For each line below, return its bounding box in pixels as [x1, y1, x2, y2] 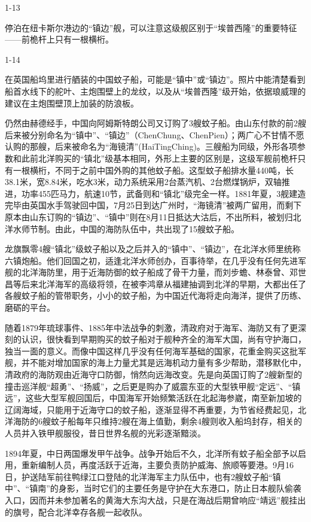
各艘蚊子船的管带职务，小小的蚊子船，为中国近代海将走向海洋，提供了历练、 [5, 289, 306, 302]
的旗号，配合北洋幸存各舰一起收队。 [5, 505, 147, 518]
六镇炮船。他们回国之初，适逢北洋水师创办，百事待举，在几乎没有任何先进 [5, 254, 298, 266]
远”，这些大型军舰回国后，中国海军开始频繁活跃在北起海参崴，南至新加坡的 [5, 391, 302, 404]
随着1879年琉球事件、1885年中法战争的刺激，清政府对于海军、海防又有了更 [5, 321, 298, 333]
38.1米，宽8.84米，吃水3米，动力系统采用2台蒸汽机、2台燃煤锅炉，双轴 [5, 175, 282, 188]
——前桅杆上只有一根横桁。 [5, 33, 114, 45]
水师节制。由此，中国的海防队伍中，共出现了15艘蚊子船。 [13, 222, 239, 235]
